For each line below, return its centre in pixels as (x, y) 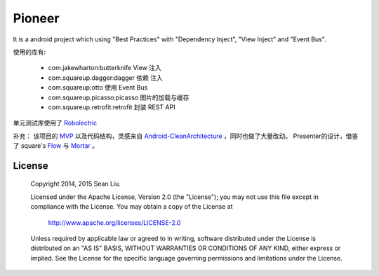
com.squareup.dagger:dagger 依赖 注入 (105, 78)
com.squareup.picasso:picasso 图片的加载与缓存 (119, 97)
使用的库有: (29, 52)
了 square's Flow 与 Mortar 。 (55, 146)
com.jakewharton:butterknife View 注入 (105, 68)
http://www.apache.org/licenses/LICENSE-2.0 (114, 222)
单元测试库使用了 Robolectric (55, 123)
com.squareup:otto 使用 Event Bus (98, 88)
